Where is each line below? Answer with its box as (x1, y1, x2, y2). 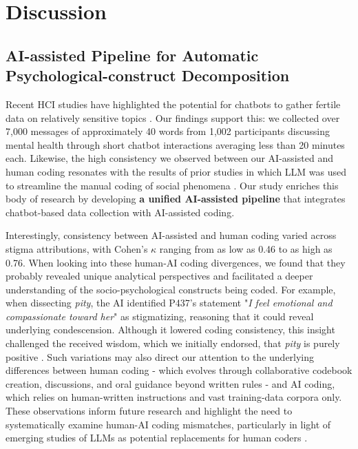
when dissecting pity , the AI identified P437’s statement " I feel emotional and (6, 295, 333, 310)
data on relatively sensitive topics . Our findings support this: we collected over (6, 110, 340, 125)
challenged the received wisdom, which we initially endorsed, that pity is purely (6, 336, 340, 351)
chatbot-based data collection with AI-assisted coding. (6, 205, 235, 219)
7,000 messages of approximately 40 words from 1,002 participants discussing (6, 124, 330, 138)
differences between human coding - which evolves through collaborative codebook (6, 363, 352, 377)
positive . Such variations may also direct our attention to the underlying (6, 349, 315, 364)
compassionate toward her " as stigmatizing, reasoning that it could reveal (6, 309, 314, 323)
